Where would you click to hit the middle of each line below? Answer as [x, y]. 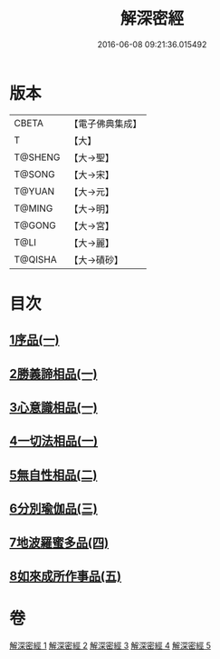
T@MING [33, 208]
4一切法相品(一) [54, 441]
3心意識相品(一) [53, 408]
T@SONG [35, 174]
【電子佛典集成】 [105, 124]
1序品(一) [34, 340]
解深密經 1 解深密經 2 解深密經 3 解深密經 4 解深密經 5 [110, 645]
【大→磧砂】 [96, 260]
